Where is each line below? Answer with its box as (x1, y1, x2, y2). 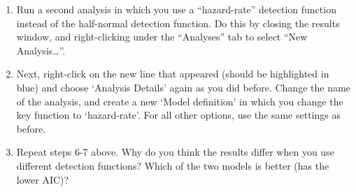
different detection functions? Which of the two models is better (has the (16, 158, 329, 172)
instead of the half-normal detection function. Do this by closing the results (16, 15, 340, 30)
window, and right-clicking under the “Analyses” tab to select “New (16, 29, 308, 44)
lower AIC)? (16, 172, 69, 186)
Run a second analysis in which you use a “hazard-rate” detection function (16, 2, 336, 16)
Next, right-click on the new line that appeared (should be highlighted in (16, 66, 329, 81)
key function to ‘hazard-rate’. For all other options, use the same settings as (16, 108, 341, 122)
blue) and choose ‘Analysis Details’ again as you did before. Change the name (16, 80, 350, 94)
